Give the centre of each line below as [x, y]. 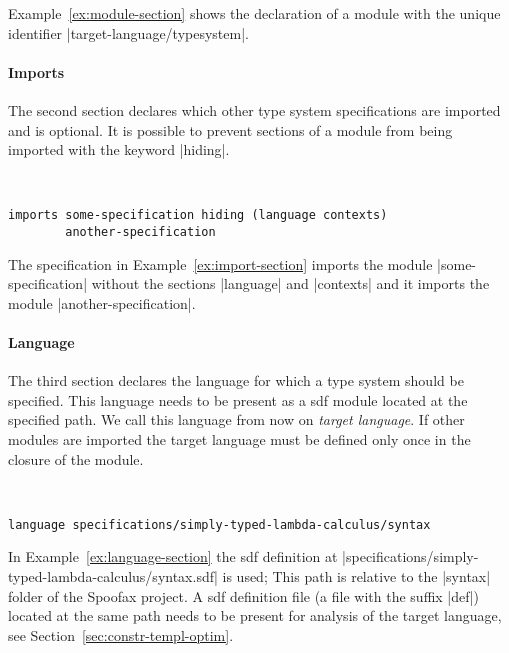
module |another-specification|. [102, 302]
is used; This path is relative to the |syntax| [356, 576]
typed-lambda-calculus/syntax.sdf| [113, 576]
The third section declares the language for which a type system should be [236, 380]
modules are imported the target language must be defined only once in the [239, 439]
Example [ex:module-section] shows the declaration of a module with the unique [254, 13]
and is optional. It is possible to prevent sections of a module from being [230, 129]
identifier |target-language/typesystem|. [128, 32]
